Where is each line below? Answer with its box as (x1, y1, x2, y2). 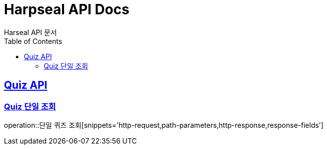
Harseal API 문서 (4, 28, 57, 37)
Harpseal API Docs (4, 1, 130, 18)
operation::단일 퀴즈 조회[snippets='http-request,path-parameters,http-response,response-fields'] (4, 120, 324, 129)
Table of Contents (4, 37, 63, 45)
